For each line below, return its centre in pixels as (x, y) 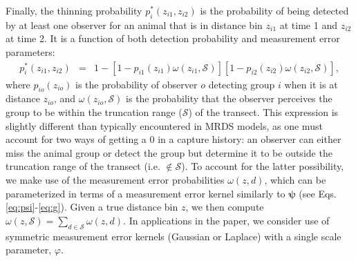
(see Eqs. (318, 193)
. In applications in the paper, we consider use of (226, 220)
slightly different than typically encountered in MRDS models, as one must (164, 125)
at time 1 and (308, 25)
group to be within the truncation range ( (94, 112)
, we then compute (225, 207)
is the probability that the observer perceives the (229, 98)
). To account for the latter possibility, (263, 166)
